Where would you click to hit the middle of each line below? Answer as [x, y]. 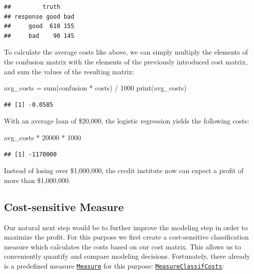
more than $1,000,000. [37, 180]
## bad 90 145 [39, 36]
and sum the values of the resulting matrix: [69, 71]
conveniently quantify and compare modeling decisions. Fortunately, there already [127, 256]
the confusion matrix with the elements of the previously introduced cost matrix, [126, 61]
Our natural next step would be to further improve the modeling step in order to [126, 227]
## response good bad [39, 16]
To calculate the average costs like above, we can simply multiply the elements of [126, 52]
